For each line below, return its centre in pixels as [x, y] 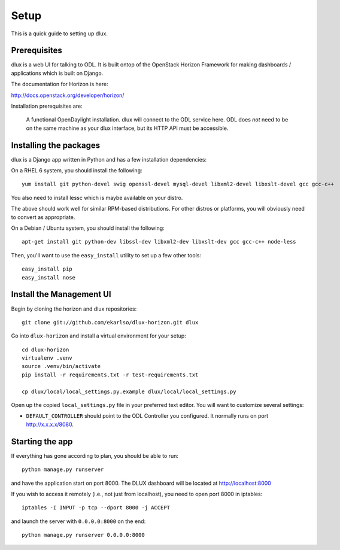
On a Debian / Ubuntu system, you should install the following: [88, 228]
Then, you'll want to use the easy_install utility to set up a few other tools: [106, 255]
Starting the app [42, 441]
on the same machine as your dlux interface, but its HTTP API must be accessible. [127, 128]
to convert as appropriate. [43, 217]
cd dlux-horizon [45, 350]
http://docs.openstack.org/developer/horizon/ [68, 95]
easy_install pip [47, 269]
